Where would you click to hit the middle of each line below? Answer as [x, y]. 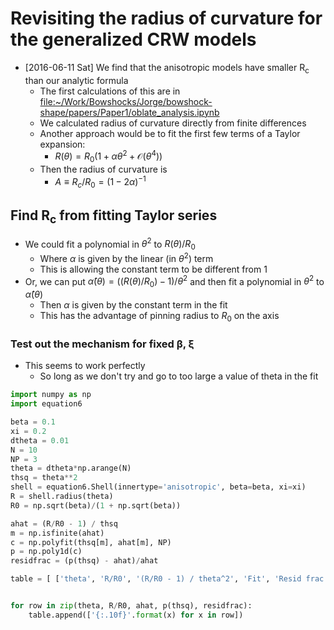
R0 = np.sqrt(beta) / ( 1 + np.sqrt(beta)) [96, 505]
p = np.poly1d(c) [46, 552]
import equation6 [46, 404]
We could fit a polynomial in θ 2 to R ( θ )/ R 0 [110, 244]
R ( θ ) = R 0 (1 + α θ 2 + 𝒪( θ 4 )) [108, 156]
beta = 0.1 [33, 422]
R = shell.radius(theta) [62, 497]
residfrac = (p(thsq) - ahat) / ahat [84, 561]
